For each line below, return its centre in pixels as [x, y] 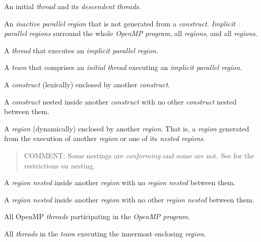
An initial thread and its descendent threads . [72, 6]
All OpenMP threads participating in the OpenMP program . [97, 216]
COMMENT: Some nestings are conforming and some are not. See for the [139, 155]
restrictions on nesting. [60, 165]
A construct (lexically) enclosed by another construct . [87, 84]
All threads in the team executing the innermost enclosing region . [105, 233]
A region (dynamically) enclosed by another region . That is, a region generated [127, 128]
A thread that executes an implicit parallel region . [81, 50]
